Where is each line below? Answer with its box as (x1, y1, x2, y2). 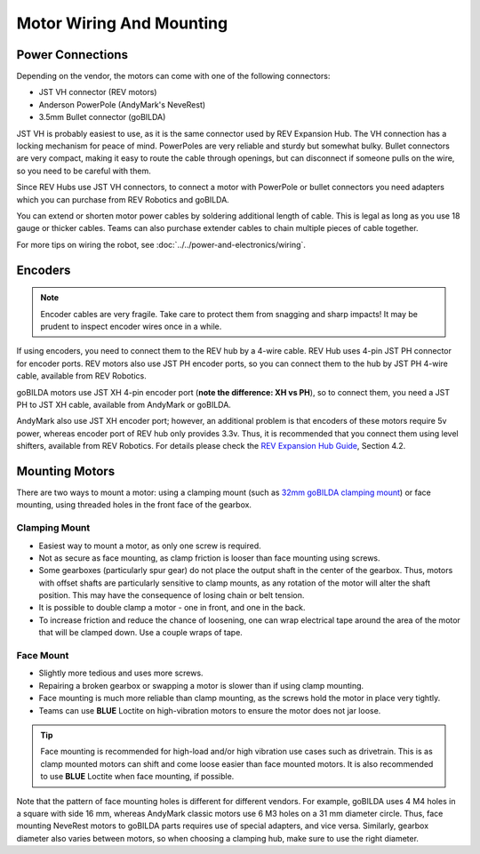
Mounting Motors (16, 463, 116, 479)
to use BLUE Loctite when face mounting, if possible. (40, 771, 235, 782)
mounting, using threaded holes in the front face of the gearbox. (16, 499, 252, 510)
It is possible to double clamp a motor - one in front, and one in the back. (38, 603, 306, 613)
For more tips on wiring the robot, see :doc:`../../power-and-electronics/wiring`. (16, 239, 307, 250)
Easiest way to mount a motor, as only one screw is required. (38, 540, 261, 551)
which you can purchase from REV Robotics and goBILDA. (16, 194, 230, 204)
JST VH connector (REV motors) (38, 87, 157, 98)
